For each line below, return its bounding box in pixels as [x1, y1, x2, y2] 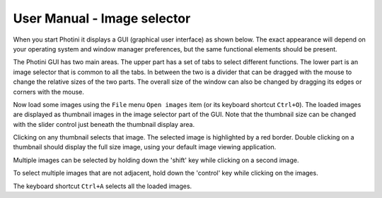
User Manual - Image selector [13, 11, 191, 26]
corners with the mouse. [13, 87, 85, 96]
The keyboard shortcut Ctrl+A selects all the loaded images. [13, 182, 192, 190]
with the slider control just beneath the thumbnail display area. [13, 120, 195, 128]
